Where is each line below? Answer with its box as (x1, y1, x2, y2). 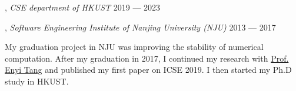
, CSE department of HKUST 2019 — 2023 (5, 1, 161, 13)
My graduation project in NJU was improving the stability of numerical (5, 41, 264, 53)
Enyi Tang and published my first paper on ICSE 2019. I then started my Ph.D (5, 63, 292, 76)
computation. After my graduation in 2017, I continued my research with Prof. (5, 52, 289, 64)
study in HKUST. (5, 75, 69, 87)
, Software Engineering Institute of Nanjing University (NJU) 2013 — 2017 (5, 21, 276, 33)
